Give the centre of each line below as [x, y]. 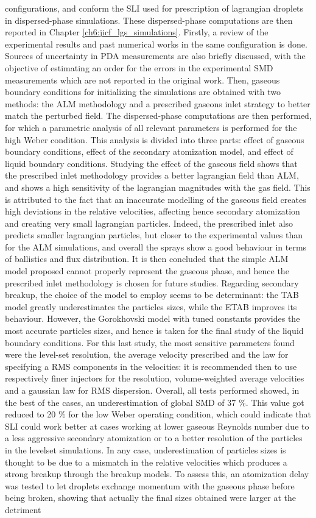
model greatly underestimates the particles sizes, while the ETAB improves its [151, 306]
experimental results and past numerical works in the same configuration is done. [156, 44]
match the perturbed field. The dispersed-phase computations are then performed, [158, 115]
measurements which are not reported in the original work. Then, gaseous [142, 80]
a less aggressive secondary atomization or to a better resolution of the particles [154, 438]
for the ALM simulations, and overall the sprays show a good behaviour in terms [156, 247]
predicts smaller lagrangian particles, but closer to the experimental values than [154, 235]
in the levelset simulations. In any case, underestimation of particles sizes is [146, 449]
